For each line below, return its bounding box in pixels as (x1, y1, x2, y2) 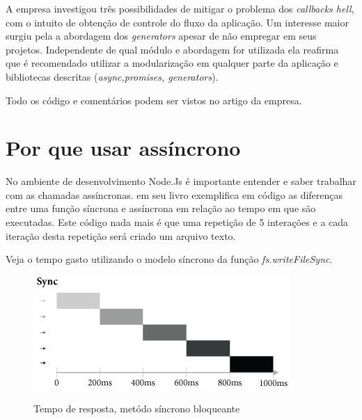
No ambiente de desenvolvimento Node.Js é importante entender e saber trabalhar (6, 174, 356, 188)
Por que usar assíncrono (6, 134, 241, 162)
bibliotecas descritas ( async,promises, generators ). (6, 69, 219, 83)
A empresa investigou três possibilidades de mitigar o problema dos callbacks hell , (6, 1, 354, 15)
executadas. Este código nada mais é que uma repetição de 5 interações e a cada (6, 215, 349, 229)
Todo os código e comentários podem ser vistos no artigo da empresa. (6, 92, 302, 107)
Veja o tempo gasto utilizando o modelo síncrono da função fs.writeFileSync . (6, 252, 333, 266)
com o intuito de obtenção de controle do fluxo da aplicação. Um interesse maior (6, 15, 349, 29)
